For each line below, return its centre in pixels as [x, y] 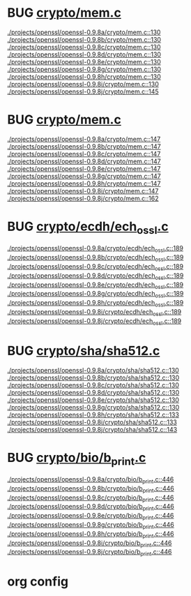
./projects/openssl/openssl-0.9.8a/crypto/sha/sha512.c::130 [93, 370]
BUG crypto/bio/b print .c [77, 459]
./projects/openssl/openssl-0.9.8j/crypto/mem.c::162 [83, 198]
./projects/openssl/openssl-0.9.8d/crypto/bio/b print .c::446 [91, 507]
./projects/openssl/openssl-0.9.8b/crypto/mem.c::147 [84, 146]
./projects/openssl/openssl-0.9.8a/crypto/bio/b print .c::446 [91, 480]
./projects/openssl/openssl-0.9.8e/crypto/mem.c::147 [84, 168]
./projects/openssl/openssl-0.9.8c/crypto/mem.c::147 [84, 154]
